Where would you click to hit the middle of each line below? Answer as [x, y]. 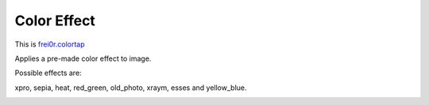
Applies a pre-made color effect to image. [83, 58]
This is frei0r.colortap [50, 44]
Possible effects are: [48, 73]
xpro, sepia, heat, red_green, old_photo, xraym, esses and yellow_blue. [131, 88]
